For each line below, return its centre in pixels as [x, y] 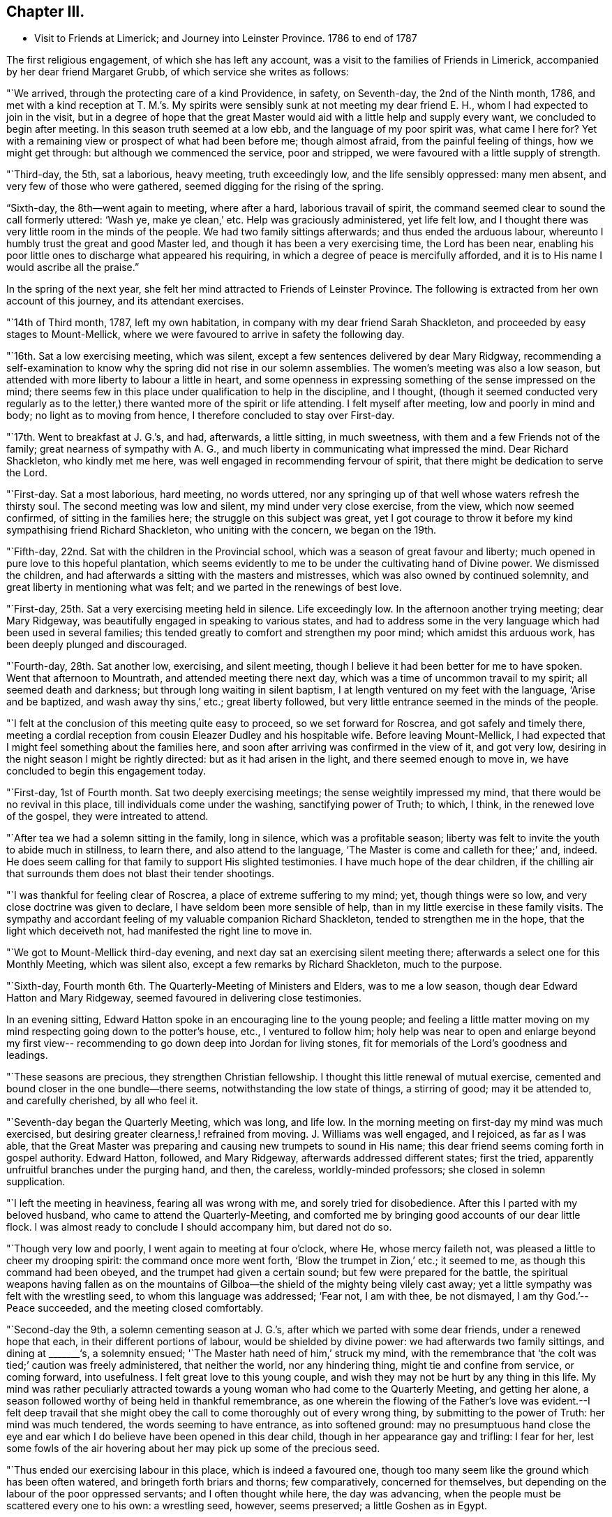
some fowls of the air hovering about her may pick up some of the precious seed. [193, 1449]
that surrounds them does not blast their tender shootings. [141, 874]
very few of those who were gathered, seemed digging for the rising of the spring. [195, 186]
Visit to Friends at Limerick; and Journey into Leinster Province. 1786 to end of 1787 [226, 38]
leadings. [27, 1055]
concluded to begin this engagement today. [106, 771]
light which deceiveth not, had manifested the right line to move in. [159, 931]
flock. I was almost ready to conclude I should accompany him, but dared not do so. [199, 1227]
